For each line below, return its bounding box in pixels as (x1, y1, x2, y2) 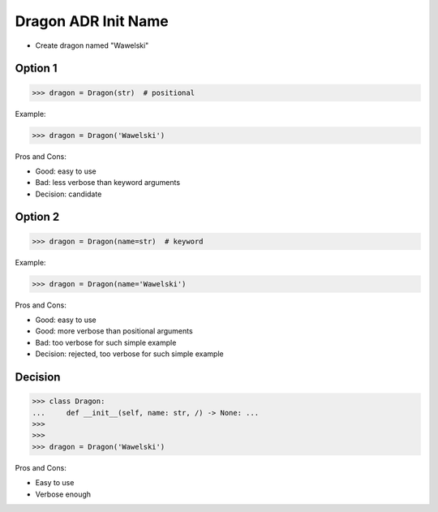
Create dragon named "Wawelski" (35, 41, 149, 50)
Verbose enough (35, 489, 92, 499)
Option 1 (15, 62, 58, 75)
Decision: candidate (35, 189, 102, 199)
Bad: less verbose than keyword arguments (35, 178, 181, 187)
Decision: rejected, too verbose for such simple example (35, 349, 224, 359)
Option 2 (15, 210, 60, 224)
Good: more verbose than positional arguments (35, 326, 194, 336)
